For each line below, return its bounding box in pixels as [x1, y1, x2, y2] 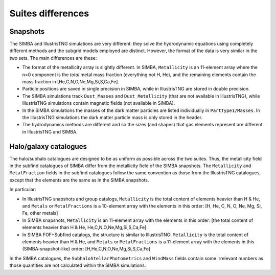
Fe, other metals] [22, 210, 58, 216]
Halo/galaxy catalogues [9, 142, 87, 151]
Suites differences [9, 8, 89, 19]
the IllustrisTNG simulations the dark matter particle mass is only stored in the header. [22, 114, 203, 120]
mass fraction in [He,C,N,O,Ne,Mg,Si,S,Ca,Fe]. [22, 79, 120, 85]
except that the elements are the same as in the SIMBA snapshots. [9, 177, 149, 183]
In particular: [9, 187, 36, 193]
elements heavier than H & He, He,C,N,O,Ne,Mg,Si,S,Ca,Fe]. [22, 224, 148, 231]
